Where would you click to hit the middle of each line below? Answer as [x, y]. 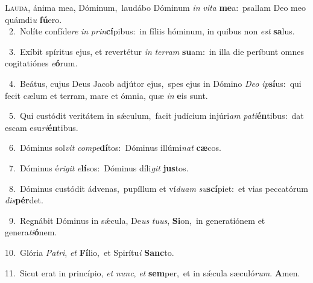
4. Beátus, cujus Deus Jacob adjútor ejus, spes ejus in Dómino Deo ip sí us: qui [155, 83]
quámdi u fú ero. [33, 19]
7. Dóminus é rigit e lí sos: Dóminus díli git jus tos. [99, 167]
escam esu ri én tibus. [42, 127]
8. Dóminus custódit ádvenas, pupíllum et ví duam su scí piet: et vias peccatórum [159, 188]
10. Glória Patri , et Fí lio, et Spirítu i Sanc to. [90, 252]
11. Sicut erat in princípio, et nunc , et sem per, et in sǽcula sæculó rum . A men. [153, 272]
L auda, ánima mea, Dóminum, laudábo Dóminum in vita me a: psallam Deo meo [155, 7]
